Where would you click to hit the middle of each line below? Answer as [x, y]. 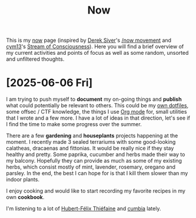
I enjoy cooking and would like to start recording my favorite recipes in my [96, 191]
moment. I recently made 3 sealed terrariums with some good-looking [91, 142]
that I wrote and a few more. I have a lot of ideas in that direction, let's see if [98, 118]
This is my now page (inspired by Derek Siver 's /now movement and [89, 40]
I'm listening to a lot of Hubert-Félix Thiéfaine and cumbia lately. [84, 209]
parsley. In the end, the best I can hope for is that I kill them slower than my [97, 173]
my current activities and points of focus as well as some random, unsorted [97, 53]
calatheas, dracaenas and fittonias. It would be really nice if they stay [90, 148]
